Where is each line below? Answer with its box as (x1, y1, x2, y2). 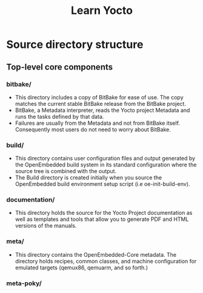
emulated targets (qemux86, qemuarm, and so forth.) (15, 264, 148, 271)
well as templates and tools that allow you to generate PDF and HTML (15, 216, 189, 223)
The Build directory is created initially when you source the (15, 174, 162, 182)
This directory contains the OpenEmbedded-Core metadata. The (15, 251, 177, 258)
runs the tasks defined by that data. (15, 113, 104, 120)
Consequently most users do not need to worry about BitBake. (15, 125, 171, 133)
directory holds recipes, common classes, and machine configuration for (15, 257, 197, 265)
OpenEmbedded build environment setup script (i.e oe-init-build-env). (15, 180, 190, 188)
